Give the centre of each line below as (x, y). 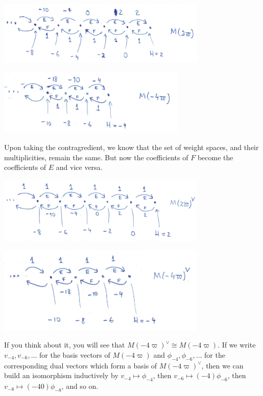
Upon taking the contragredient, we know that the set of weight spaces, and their (131, 147)
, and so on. (80, 386)
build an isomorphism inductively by (61, 375)
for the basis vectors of (75, 355)
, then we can (222, 365)
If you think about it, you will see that (65, 345)
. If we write (237, 345)
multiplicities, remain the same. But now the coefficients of (96, 157)
